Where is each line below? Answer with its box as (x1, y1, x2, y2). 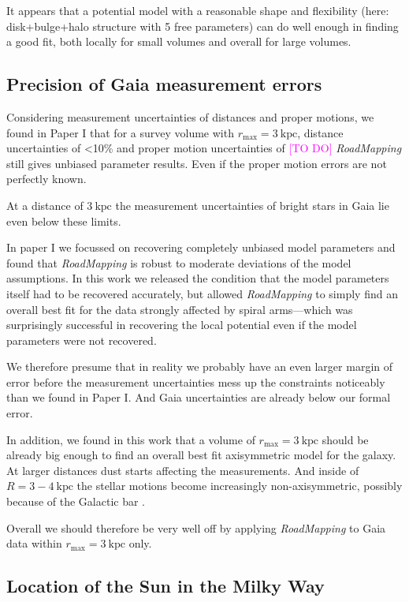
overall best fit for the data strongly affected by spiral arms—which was (6, 301, 353, 317)
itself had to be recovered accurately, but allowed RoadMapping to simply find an (6, 285, 398, 301)
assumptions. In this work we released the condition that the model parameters (6, 270, 389, 286)
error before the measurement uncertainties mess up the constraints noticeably (6, 373, 385, 390)
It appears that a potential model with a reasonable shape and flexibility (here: (6, 2, 389, 18)
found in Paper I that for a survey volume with (6, 124, 234, 140)
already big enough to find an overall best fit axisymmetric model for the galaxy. (6, 447, 396, 463)
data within (6, 535, 62, 552)
